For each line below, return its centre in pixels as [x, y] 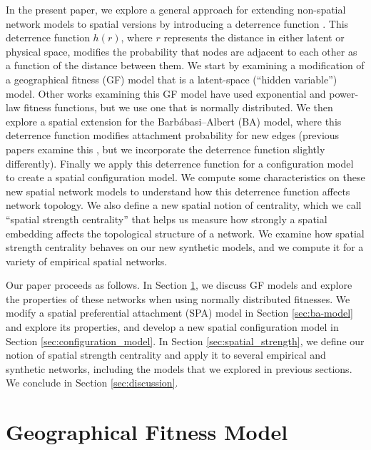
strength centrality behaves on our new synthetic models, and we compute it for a [185, 247]
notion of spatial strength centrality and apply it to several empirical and [166, 355]
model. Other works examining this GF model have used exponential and [166, 93]
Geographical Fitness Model [147, 432]
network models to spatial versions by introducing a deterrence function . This [177, 23]
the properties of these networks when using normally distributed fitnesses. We [178, 298]
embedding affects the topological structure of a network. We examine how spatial [185, 233]
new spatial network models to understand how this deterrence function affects [178, 191]
